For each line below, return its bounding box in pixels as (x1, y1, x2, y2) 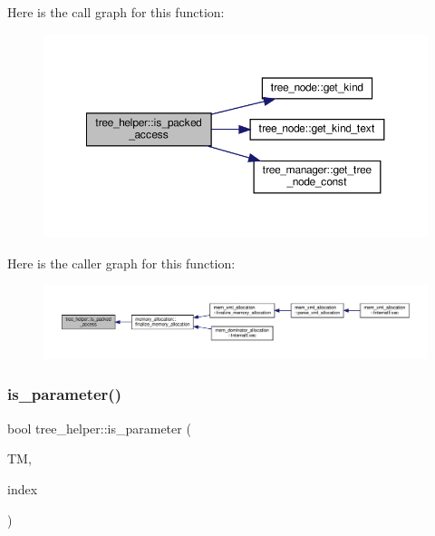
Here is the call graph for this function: (7, 3, 225, 21)
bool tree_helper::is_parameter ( (7, 418, 191, 437)
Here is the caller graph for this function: (7, 253, 236, 272)
